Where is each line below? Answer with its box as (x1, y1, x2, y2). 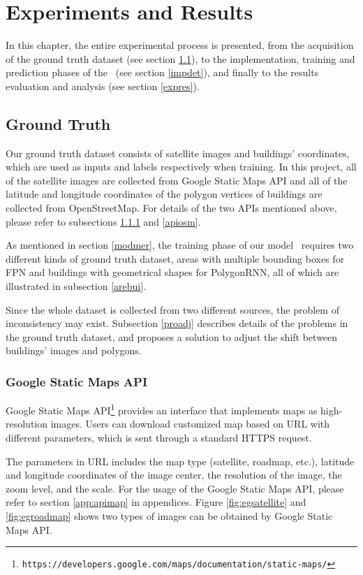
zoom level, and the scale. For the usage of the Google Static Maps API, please (6, 481, 344, 495)
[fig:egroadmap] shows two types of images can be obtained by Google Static (6, 509, 333, 523)
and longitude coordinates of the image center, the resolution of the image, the (6, 467, 342, 482)
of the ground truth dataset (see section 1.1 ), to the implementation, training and (6, 51, 355, 66)
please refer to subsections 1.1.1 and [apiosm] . (6, 214, 201, 228)
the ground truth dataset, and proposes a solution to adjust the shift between (6, 329, 338, 344)
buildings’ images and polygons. (6, 343, 142, 358)
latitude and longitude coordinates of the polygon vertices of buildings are (6, 187, 323, 201)
